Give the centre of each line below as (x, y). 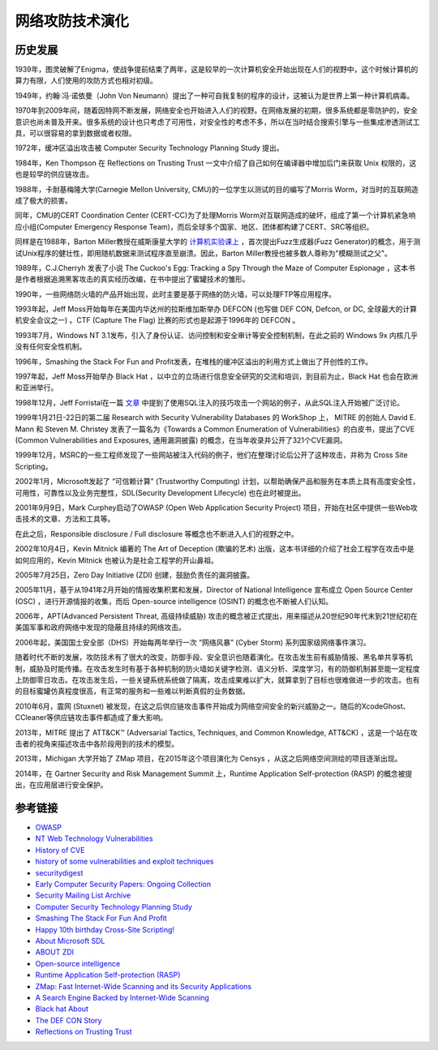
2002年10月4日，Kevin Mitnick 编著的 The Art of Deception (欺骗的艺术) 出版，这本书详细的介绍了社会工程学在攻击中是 (215, 549)
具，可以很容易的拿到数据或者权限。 (75, 133)
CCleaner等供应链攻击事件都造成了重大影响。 (91, 718)
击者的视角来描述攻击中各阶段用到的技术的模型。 (97, 744)
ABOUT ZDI (55, 952)
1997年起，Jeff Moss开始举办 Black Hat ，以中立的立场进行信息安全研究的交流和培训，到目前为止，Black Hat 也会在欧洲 (216, 376)
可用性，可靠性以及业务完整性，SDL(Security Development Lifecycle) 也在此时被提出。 (160, 493)
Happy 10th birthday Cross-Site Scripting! (105, 929)
